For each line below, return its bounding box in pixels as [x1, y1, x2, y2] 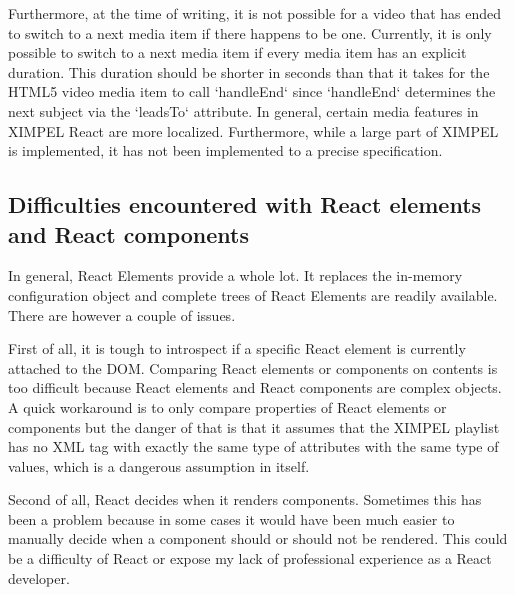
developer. [8, 567, 70, 588]
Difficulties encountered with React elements [8, 189, 482, 220]
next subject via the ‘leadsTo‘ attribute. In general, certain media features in [8, 100, 479, 121]
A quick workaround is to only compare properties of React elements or [8, 396, 447, 417]
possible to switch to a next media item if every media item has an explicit [8, 42, 467, 63]
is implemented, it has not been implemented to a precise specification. [8, 140, 443, 161]
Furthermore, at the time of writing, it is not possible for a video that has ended [8, 3, 502, 23]
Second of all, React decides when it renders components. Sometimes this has [8, 489, 482, 510]
